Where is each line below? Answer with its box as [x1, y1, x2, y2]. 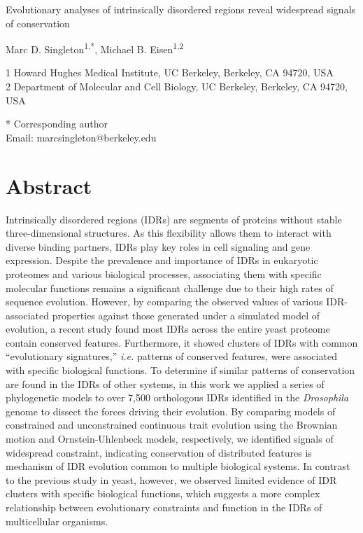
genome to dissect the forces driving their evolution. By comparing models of [6, 403, 336, 418]
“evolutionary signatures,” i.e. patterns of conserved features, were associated [6, 349, 337, 364]
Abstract [6, 171, 92, 200]
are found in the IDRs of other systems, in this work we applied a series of [6, 376, 325, 391]
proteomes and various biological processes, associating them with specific [6, 266, 322, 281]
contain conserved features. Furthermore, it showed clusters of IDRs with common [6, 335, 358, 349]
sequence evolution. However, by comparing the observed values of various [6, 294, 323, 309]
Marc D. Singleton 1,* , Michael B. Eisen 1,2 [6, 40, 184, 56]
